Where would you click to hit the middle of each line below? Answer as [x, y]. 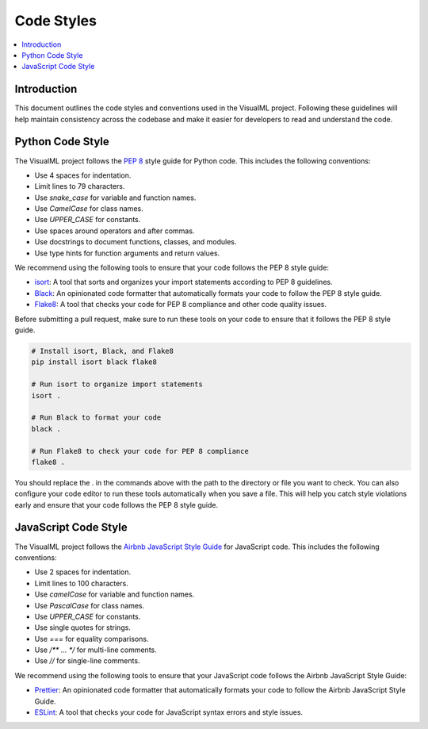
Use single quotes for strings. [82, 627]
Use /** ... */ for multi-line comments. [96, 650]
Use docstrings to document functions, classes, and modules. [136, 242]
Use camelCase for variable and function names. [115, 594]
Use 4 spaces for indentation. [83, 175]
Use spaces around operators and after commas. [115, 231]
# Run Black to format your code [96, 418]
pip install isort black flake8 [94, 362]
